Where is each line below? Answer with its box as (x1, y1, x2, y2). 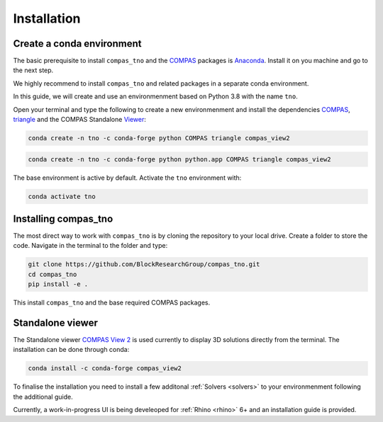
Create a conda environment (13, 38, 142, 50)
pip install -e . (28, 280, 89, 288)
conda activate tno (28, 192, 96, 200)
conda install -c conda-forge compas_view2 (28, 365, 182, 372)
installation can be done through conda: (13, 346, 130, 354)
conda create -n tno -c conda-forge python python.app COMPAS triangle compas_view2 (28, 155, 331, 163)
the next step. (13, 66, 54, 74)
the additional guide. (13, 392, 74, 401)
